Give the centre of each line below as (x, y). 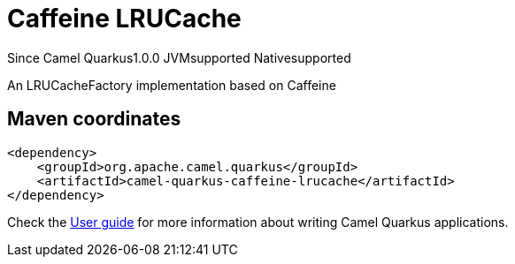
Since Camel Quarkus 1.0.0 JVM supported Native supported (179, 57)
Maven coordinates (94, 119)
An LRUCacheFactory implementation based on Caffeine (172, 85)
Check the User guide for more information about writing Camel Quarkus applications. (258, 222)
